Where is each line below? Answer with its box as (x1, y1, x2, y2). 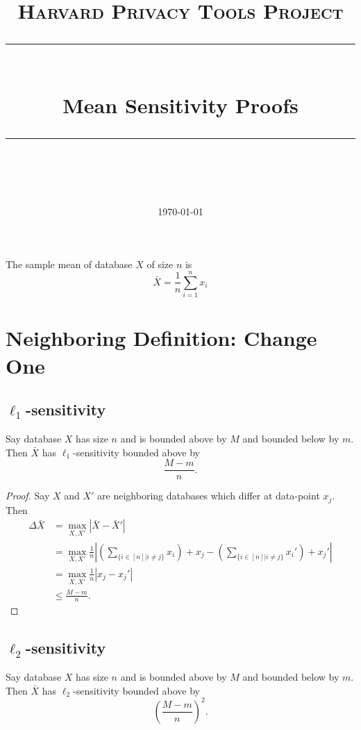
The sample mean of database (6, 256, 133, 271)
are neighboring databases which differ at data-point (97, 488, 320, 503)
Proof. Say (6, 488, 50, 503)
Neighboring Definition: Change (6, 324, 317, 352)
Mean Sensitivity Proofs (62, 90, 299, 119)
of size (146, 256, 174, 271)
